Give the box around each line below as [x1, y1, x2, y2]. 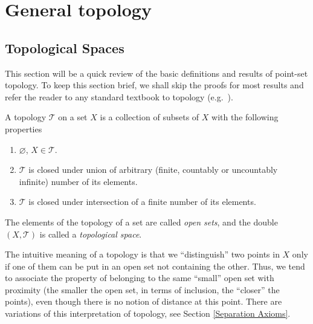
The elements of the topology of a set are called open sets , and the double [5, 215, 278, 228]
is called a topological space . [39, 227, 142, 240]
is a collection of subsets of [100, 111, 199, 123]
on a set [58, 111, 88, 123]
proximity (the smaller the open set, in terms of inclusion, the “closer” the [5, 283, 280, 296]
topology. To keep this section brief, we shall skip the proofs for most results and [5, 79, 304, 91]
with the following [211, 111, 279, 123]
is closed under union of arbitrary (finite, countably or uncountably [28, 163, 278, 176]
